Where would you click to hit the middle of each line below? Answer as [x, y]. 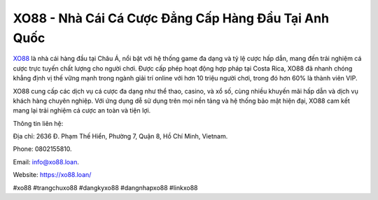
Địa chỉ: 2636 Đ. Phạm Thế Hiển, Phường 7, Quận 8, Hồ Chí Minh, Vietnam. [120, 136]
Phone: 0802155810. [43, 149]
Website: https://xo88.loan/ [52, 175]
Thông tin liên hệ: [38, 123]
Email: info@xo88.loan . [46, 162]
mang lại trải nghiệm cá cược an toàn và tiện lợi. [82, 110]
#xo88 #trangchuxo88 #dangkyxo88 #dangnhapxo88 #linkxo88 [105, 187]
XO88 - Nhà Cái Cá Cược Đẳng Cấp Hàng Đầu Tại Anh [171, 18]
